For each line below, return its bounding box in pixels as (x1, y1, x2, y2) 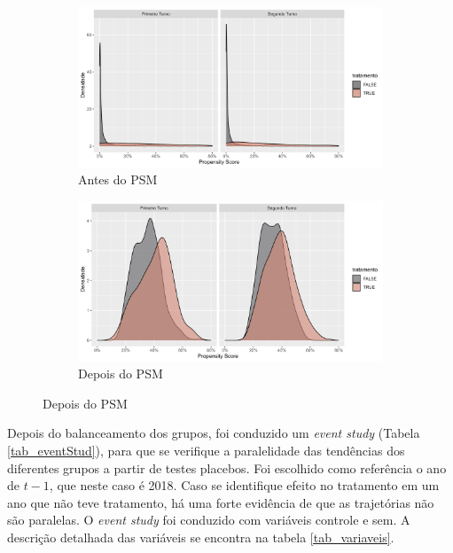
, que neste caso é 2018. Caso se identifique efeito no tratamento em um (49, 476, 440, 495)
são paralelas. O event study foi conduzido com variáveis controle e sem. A (7, 510, 410, 529)
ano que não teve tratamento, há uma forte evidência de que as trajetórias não (7, 493, 434, 511)
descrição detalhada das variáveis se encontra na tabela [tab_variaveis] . (7, 528, 394, 546)
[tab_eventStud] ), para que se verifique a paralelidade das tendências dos (7, 441, 405, 460)
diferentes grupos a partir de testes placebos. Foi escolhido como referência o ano (7, 458, 447, 477)
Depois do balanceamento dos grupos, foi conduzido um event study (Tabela (7, 424, 420, 442)
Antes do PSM (78, 170, 158, 189)
